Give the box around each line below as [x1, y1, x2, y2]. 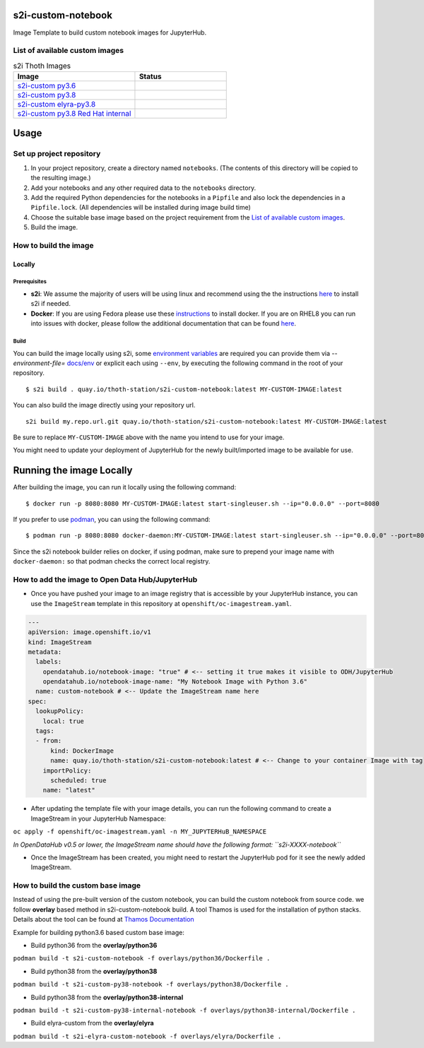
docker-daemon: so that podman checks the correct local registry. [13, 557, 211, 566]
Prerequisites [13, 278, 47, 285]
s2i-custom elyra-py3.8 [17, 100, 96, 109]
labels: [35, 657, 62, 666]
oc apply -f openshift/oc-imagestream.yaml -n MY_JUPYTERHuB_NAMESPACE [13, 828, 267, 836]
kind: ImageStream [28, 638, 92, 646]
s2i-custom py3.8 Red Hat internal [17, 109, 131, 119]
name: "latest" [42, 786, 95, 794]
